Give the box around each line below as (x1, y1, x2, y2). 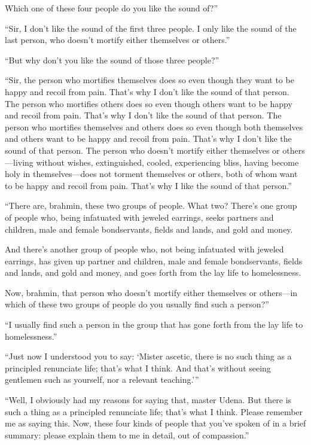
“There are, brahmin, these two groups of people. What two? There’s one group (5, 199, 297, 212)
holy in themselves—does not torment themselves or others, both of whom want (5, 167, 298, 180)
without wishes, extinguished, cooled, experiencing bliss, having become (36, 156, 299, 168)
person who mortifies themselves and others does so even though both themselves (5, 120, 303, 133)
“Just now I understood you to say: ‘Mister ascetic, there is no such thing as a (5, 350, 292, 362)
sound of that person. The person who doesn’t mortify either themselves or (5, 144, 280, 156)
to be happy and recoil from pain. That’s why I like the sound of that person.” (5, 179, 292, 191)
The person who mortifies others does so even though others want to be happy (5, 97, 292, 109)
